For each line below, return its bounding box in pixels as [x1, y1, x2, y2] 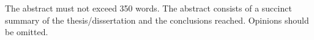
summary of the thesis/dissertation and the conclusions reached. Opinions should [5, 13, 309, 26]
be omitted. [5, 25, 48, 38]
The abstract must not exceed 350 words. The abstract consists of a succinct [5, 2, 292, 14]
